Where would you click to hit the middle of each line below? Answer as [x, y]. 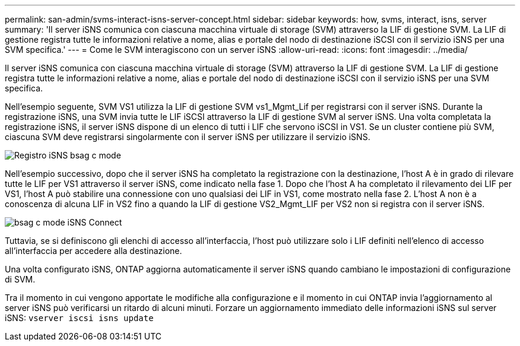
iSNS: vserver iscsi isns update [79, 318]
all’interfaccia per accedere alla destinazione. [93, 251]
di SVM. [20, 279]
